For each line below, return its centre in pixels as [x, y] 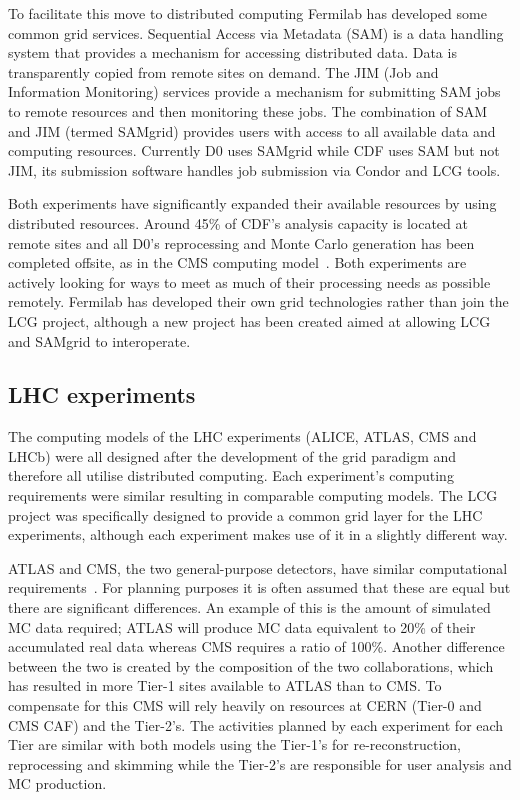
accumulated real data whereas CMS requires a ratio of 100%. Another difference [256, 646]
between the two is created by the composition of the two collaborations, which [251, 665]
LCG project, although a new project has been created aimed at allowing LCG [249, 320]
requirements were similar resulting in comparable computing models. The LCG [253, 495]
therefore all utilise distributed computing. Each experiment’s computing [231, 475]
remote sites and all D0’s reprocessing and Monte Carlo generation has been [241, 242]
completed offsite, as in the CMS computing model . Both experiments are [237, 262]
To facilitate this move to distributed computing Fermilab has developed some [247, 13]
